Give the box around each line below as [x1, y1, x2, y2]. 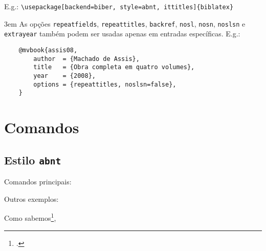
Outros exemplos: [4, 193, 59, 204]
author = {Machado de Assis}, [33, 55, 140, 62]
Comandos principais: [4, 176, 72, 187]
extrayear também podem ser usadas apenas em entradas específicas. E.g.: [4, 28, 240, 39]
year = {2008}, [33, 72, 96, 79]
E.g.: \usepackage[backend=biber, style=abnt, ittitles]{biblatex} [4, 1, 234, 11]
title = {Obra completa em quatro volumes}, [33, 64, 195, 71]
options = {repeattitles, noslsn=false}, [33, 80, 176, 88]
